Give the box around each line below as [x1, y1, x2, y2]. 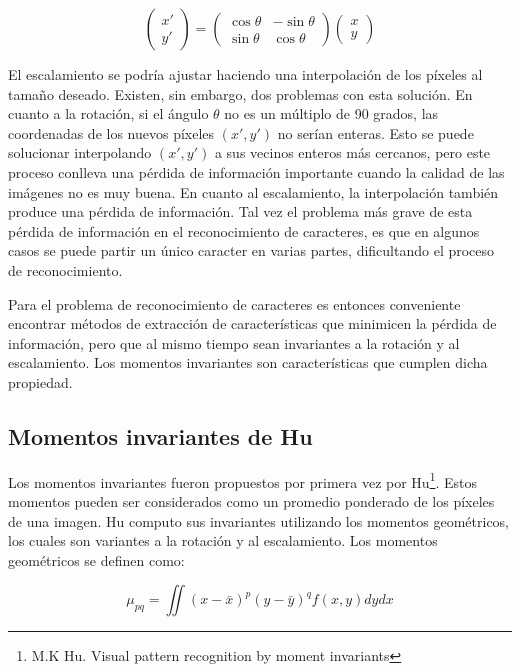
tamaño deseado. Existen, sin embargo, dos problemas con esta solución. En [8, 83, 473, 104]
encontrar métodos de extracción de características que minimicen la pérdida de [8, 313, 497, 334]
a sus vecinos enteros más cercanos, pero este [214, 142, 491, 163]
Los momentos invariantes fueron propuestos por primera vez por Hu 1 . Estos [8, 468, 478, 492]
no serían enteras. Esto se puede [277, 122, 474, 143]
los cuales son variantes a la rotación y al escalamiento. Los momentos [8, 530, 438, 551]
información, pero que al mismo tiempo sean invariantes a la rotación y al [8, 332, 460, 353]
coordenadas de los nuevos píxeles [8, 122, 215, 143]
